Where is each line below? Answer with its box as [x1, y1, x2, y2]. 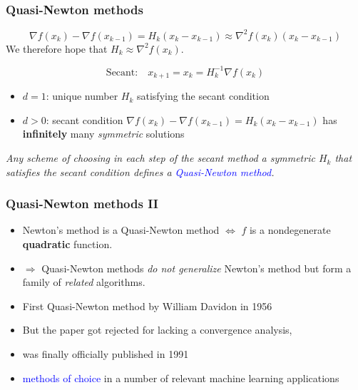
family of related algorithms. [22, 274, 145, 289]
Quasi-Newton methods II [6, 195, 158, 212]
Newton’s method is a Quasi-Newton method [22, 222, 220, 237]
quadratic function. [22, 237, 113, 252]
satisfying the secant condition [136, 88, 270, 103]
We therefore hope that [6, 41, 108, 56]
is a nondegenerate [249, 222, 331, 237]
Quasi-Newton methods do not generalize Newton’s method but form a [41, 260, 352, 275]
